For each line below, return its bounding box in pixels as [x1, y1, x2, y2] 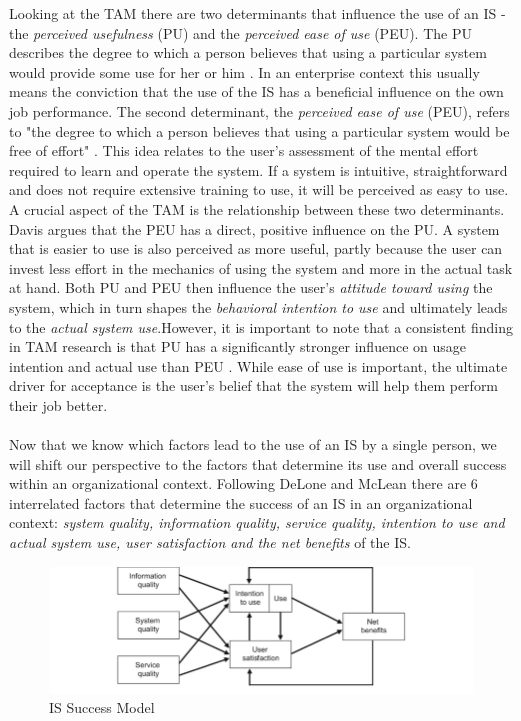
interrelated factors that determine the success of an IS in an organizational [9, 492, 473, 513]
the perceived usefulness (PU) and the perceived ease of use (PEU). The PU [9, 22, 472, 43]
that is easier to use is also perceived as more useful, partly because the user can [9, 238, 503, 259]
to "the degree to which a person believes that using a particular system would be [9, 120, 510, 141]
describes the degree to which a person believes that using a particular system [9, 42, 487, 63]
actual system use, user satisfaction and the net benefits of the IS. [9, 532, 411, 553]
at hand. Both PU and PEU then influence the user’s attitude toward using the [9, 277, 493, 298]
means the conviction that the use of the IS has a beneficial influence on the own [9, 81, 504, 102]
